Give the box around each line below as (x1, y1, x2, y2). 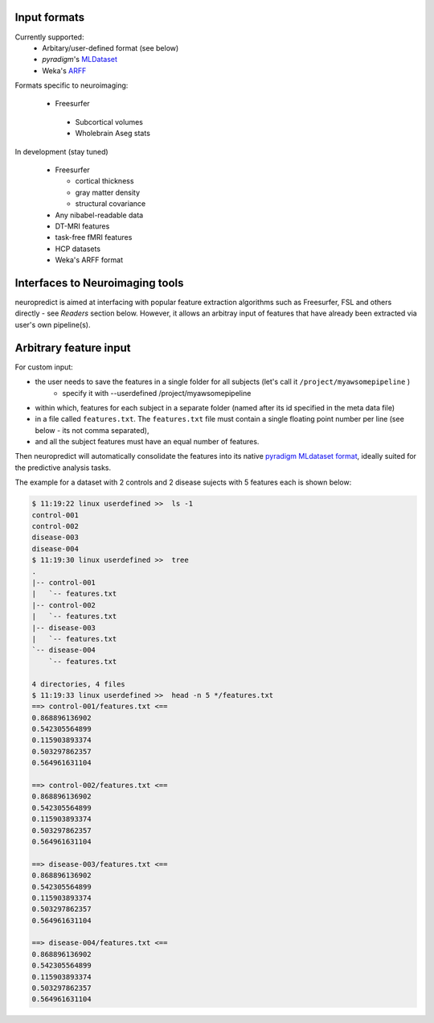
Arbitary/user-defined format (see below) (42, 43, 179, 52)
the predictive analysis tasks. (14, 463, 112, 472)
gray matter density (75, 188, 141, 197)
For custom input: (14, 362, 74, 372)
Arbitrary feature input (14, 340, 131, 354)
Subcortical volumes (75, 117, 144, 126)
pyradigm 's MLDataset (42, 55, 118, 64)
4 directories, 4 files (31, 679, 126, 688)
